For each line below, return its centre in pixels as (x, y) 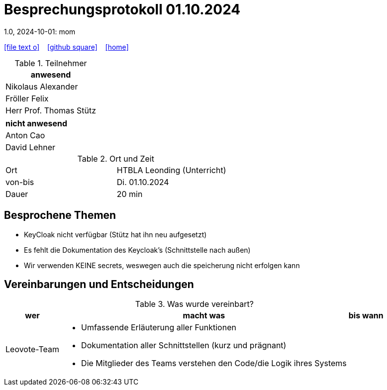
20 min (130, 194)
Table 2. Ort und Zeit (116, 158)
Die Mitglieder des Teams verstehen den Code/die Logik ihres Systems (214, 363)
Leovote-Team (33, 349)
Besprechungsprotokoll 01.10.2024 (122, 9)
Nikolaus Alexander (42, 86)
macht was (204, 316)
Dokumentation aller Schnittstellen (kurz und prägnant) (184, 345)
